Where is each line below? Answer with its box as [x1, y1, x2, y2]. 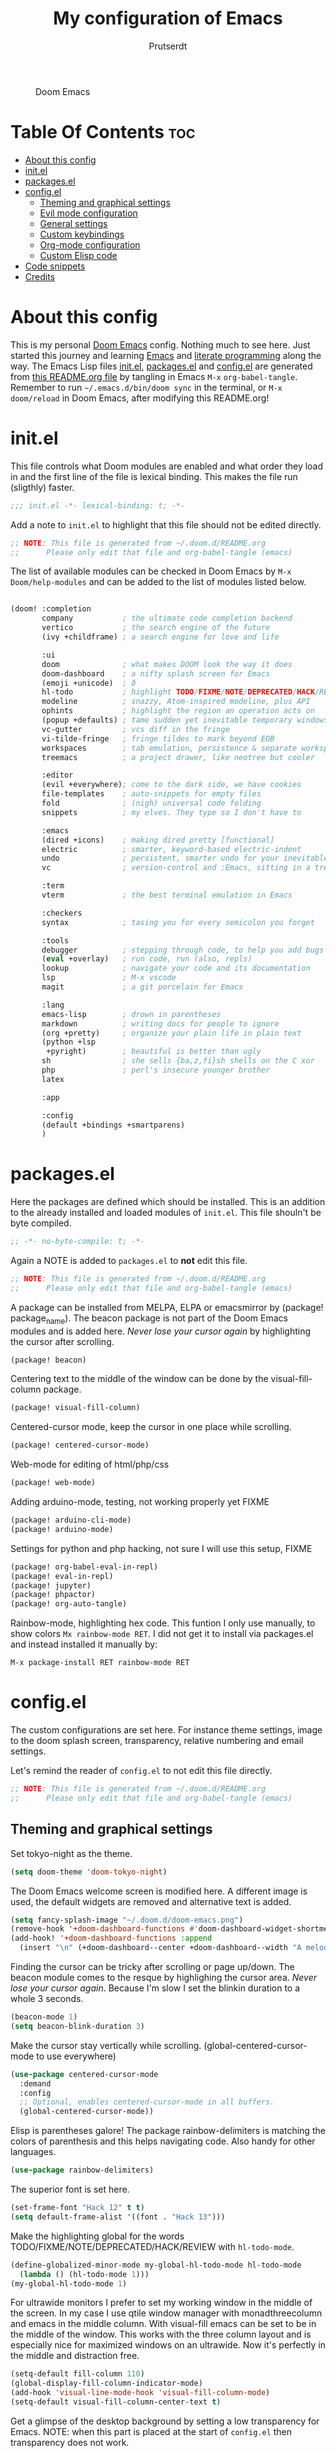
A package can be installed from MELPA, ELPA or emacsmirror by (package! [10, 1301, 324, 1313]
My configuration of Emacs [53, 7, 283, 30]
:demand [19, 2078, 52, 2089]
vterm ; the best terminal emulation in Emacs [41, 890, 293, 900]
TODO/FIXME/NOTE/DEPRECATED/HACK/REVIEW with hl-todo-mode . [10, 2240, 295, 2252]
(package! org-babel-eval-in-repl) [10, 1562, 159, 1572]
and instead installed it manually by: [10, 1638, 158, 1651]
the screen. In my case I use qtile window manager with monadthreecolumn [10, 2307, 323, 2319]
